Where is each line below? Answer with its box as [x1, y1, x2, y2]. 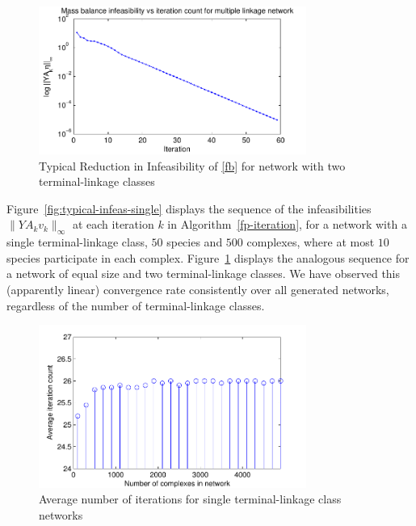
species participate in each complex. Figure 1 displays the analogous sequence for [6, 249, 410, 266]
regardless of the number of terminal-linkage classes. [6, 297, 265, 313]
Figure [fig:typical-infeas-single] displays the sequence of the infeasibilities [6, 200, 372, 217]
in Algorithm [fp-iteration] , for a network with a [167, 216, 407, 233]
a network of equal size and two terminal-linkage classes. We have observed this [6, 265, 401, 282]
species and [166, 234, 223, 250]
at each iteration [72, 216, 154, 233]
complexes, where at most [246, 234, 375, 250]
